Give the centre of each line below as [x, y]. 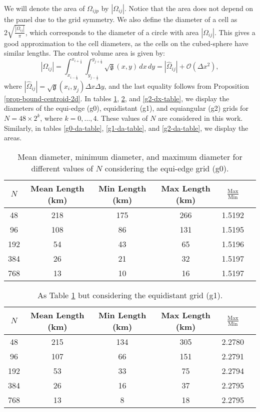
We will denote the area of [44, 8]
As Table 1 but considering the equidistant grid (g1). [130, 295]
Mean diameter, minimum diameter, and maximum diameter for [130, 156]
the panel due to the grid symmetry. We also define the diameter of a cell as [121, 19]
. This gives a [235, 32]
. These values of [122, 118]
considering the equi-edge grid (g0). [167, 168]
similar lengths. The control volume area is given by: [84, 53]
